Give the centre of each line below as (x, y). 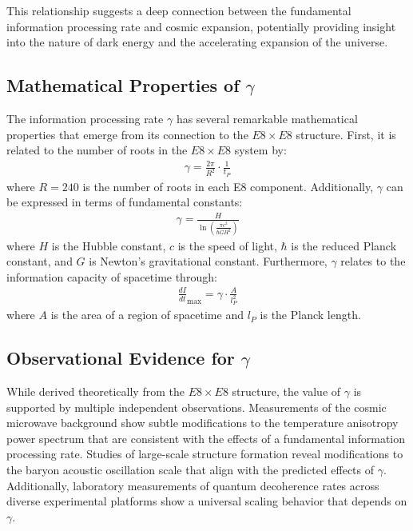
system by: (260, 150)
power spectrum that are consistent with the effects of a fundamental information (206, 438)
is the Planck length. (310, 315)
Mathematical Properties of (123, 85)
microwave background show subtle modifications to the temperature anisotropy (203, 423)
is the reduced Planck (344, 245)
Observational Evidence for (121, 358)
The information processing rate (85, 118)
